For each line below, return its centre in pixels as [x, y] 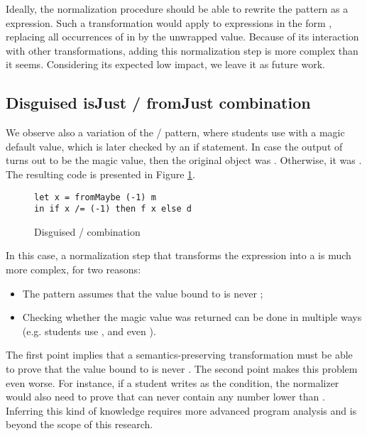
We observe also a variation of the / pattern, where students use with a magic [175, 132]
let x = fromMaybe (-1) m [95, 197]
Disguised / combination [87, 231]
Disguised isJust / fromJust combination [158, 103]
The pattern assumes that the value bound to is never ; [143, 293]
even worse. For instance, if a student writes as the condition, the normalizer [172, 382]
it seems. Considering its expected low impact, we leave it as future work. [165, 64]
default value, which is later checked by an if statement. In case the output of [174, 146]
